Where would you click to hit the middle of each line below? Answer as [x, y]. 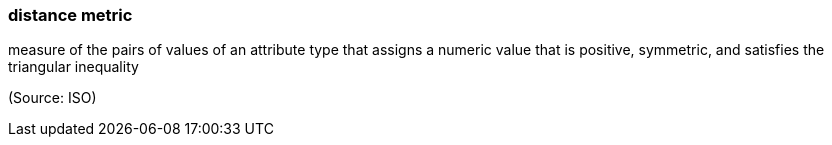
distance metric [70, 15]
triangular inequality [73, 67]
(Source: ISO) [52, 98]
